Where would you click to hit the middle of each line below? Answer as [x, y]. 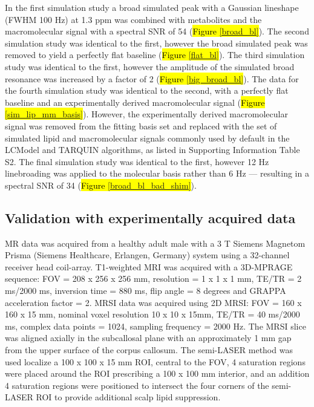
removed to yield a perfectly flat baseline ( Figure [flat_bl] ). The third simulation [155, 55]
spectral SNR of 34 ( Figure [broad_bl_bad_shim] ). [101, 185]
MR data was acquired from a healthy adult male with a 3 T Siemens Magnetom [155, 243]
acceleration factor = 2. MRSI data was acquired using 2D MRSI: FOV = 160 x [153, 302]
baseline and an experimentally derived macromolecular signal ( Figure [135, 102]
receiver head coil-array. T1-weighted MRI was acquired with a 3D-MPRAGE [149, 266]
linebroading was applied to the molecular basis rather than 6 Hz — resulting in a [157, 173]
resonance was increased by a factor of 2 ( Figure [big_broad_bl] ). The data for [152, 78]
